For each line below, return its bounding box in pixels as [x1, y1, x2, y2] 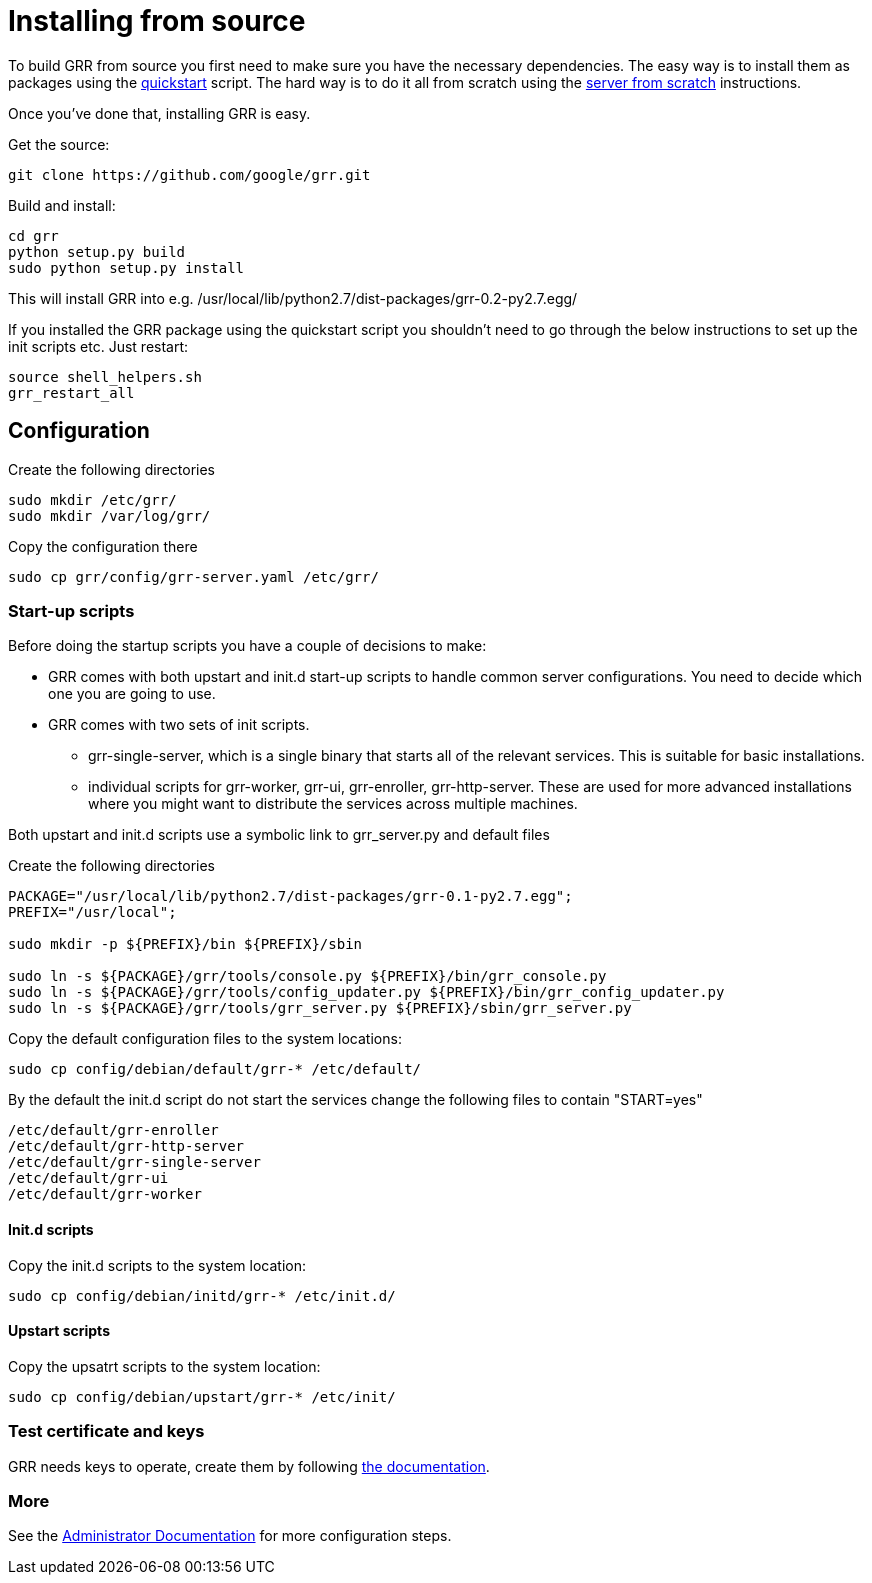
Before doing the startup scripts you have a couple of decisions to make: [8, 637, 487, 655]
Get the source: [8, 135, 110, 153]
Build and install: [8, 196, 116, 214]
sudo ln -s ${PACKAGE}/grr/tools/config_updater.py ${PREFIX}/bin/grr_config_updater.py [8, 984, 725, 1001]
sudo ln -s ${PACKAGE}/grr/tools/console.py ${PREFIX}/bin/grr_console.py [8, 968, 607, 985]
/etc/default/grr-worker [8, 1186, 202, 1203]
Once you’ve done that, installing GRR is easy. [8, 104, 311, 122]
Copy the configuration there [8, 537, 198, 555]
